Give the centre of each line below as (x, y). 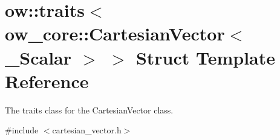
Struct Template (206, 57)
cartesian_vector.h (87, 130)
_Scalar (38, 57)
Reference (47, 81)
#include (22, 130)
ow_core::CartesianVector (115, 33)
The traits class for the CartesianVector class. (89, 110)
